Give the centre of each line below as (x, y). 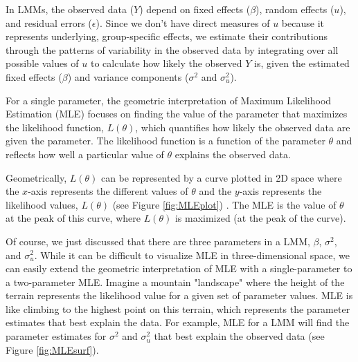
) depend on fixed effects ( (195, 9)
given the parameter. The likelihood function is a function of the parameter (165, 141)
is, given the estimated (302, 63)
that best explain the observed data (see (239, 336)
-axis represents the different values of (108, 191)
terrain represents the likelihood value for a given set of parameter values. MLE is (179, 295)
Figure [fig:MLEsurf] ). (52, 349)
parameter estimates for (56, 336)
